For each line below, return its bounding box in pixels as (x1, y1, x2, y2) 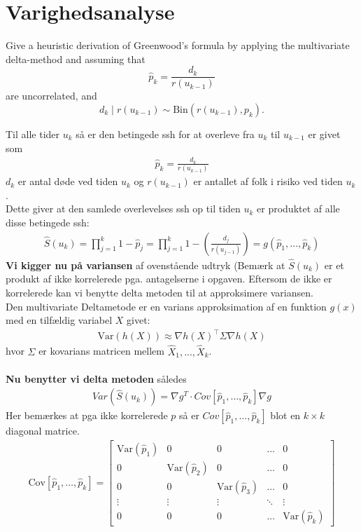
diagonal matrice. (6, 423, 80, 438)
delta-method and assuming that (6, 51, 146, 66)
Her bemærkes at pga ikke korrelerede (6, 408, 168, 423)
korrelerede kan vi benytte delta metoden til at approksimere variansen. (6, 285, 313, 300)
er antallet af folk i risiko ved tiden (193, 174, 343, 189)
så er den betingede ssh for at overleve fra (76, 126, 255, 141)
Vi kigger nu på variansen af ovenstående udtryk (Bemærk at (6, 257, 285, 272)
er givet (308, 126, 341, 141)
